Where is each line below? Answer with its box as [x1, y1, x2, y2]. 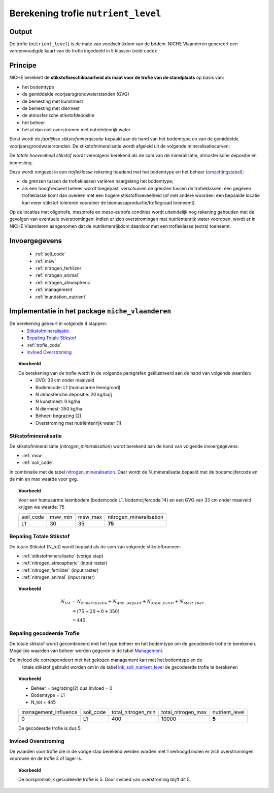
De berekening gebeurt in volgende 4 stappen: [9, 320, 108, 327]
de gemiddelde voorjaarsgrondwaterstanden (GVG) [22, 91, 129, 97]
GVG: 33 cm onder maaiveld [36, 377, 94, 384]
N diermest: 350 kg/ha [36, 405, 83, 412]
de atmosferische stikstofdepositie [22, 112, 95, 119]
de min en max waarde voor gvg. [9, 476, 78, 482]
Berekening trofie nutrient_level [9, 8, 162, 19]
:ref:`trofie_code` [26, 342, 62, 348]
